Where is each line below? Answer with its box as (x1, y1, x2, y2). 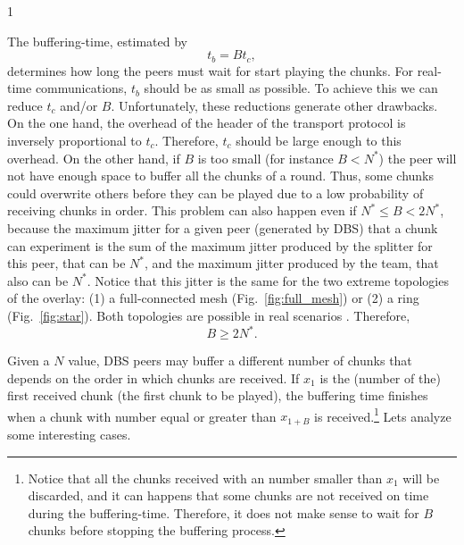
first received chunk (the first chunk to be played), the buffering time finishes (7, 386, 428, 405)
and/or (60, 96, 98, 114)
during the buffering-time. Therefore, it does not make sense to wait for (28, 503, 419, 522)
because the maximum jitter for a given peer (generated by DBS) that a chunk (7, 218, 438, 237)
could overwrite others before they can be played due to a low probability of (7, 183, 424, 202)
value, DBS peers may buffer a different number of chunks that (68, 351, 412, 370)
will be (402, 468, 440, 487)
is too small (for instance (197, 148, 334, 167)
